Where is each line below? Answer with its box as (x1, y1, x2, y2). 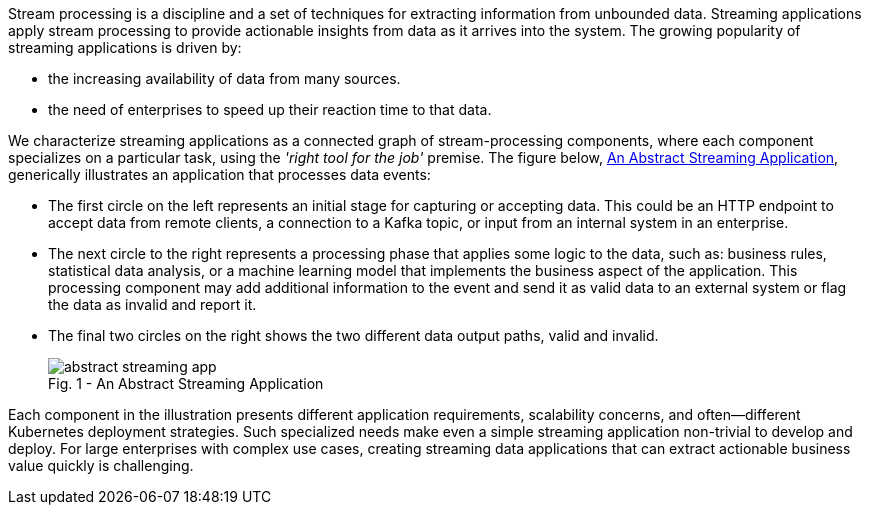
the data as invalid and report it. (48, 296, 257, 313)
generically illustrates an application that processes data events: (8, 166, 431, 183)
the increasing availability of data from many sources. (48, 70, 401, 87)
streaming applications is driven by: (8, 39, 242, 56)
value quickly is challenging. (8, 457, 194, 474)
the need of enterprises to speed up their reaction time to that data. (48, 101, 492, 118)
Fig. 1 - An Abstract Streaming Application (48, 375, 324, 392)
